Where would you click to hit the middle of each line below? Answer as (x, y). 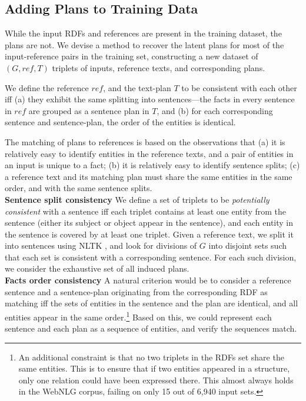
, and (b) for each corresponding (215, 110)
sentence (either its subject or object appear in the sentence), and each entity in (149, 223)
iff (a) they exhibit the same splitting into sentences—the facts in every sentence (150, 99)
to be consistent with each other (239, 87)
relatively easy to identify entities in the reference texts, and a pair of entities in (149, 153)
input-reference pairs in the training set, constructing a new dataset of (132, 56)
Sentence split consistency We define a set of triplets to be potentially (137, 199)
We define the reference (47, 87)
